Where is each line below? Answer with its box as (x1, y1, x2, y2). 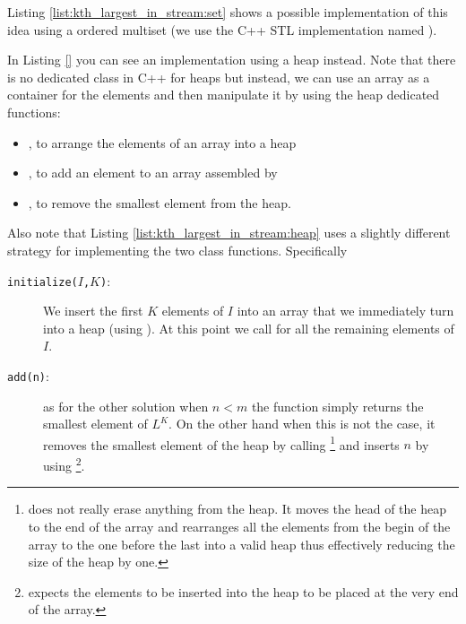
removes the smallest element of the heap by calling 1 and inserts (43, 432, 400, 454)
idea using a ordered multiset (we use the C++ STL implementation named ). (7, 20, 437, 39)
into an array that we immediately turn (237, 301, 454, 320)
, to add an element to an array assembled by (28, 163, 278, 182)
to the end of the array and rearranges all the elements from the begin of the (28, 516, 451, 535)
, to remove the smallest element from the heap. (28, 193, 291, 212)
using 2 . (43, 454, 85, 474)
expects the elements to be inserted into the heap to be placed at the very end (28, 582, 459, 601)
